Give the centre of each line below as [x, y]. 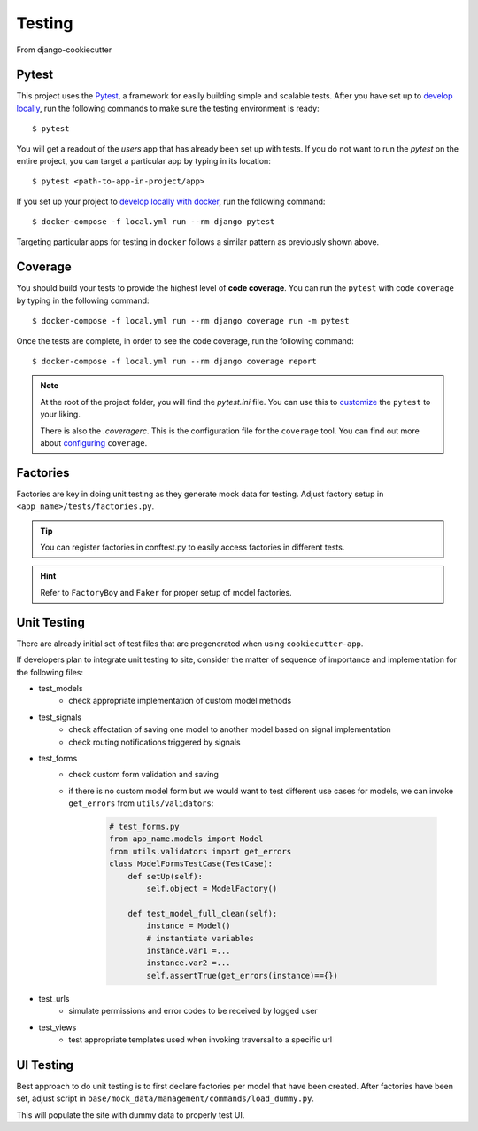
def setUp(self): [166, 876]
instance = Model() [189, 926]
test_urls [54, 998]
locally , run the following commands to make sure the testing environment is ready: [168, 108]
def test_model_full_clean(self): [203, 913]
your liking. [61, 414]
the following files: [50, 672]
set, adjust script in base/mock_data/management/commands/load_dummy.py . [165, 1098]
